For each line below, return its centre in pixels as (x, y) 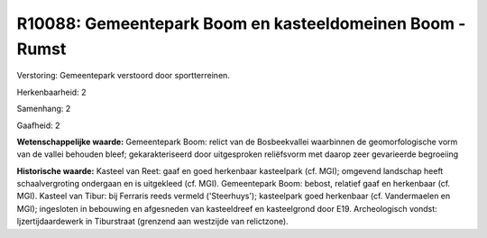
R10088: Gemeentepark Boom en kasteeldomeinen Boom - (241, 23)
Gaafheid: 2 (38, 125)
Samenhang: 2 (44, 109)
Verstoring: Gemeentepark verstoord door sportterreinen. (123, 76)
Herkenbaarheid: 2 (51, 92)
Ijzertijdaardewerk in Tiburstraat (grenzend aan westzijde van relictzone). (152, 222)
